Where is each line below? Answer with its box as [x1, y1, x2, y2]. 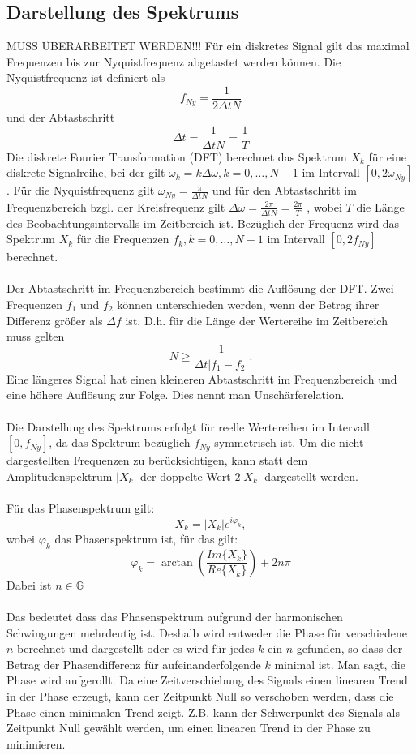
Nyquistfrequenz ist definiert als [6, 69, 165, 86]
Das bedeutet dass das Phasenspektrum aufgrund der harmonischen [6, 607, 343, 624]
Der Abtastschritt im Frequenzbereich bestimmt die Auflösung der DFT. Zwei [6, 280, 394, 297]
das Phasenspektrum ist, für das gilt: [54, 530, 238, 547]
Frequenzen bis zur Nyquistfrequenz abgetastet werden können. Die [6, 53, 341, 70]
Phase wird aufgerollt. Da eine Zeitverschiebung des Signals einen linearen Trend [6, 671, 408, 689]
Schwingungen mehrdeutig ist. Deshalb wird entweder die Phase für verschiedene [6, 624, 408, 641]
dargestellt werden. [264, 467, 358, 484]
